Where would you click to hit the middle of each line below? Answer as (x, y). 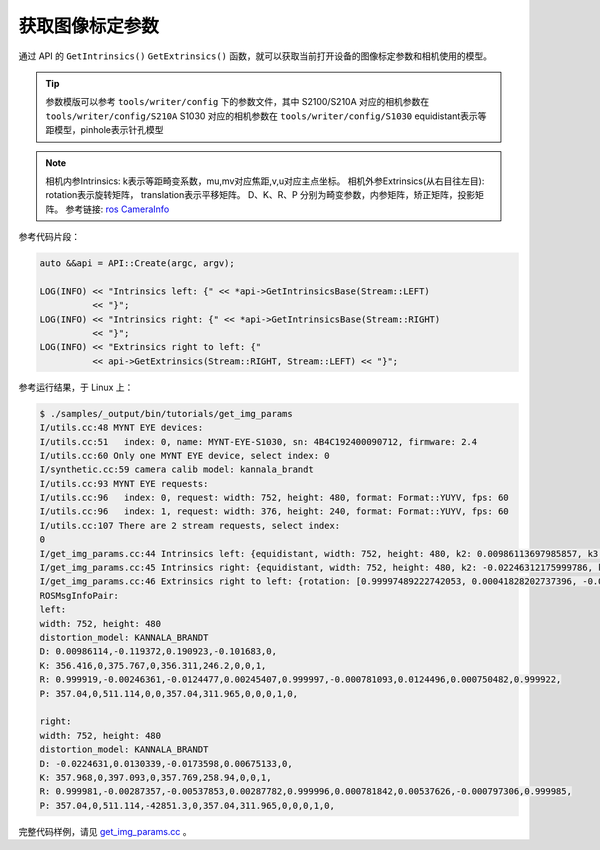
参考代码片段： (49, 237)
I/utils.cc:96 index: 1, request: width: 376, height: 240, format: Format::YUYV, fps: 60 (274, 511)
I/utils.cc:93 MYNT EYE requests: (124, 483)
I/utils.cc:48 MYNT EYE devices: (121, 428)
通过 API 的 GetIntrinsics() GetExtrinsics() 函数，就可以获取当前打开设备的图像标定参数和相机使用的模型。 (255, 56)
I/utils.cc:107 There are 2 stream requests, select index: (190, 525)
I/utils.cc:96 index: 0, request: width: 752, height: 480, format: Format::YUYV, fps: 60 (274, 498)
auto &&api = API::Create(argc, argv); (137, 263)
